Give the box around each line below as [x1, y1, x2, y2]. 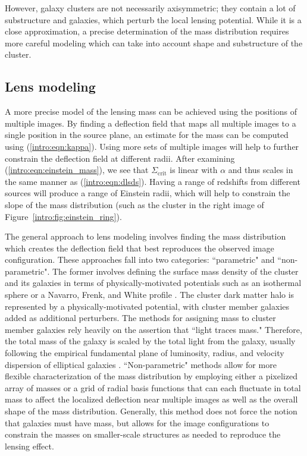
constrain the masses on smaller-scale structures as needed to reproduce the [5, 428, 281, 441]
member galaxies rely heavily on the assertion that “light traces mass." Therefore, [5, 323, 302, 335]
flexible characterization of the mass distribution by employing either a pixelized [5, 370, 297, 382]
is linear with [170, 163, 218, 176]
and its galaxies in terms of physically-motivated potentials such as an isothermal [5, 276, 302, 289]
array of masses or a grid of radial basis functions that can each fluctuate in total [5, 381, 301, 394]
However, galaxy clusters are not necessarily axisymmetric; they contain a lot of [5, 2, 296, 14]
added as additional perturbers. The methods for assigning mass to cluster [5, 312, 276, 324]
